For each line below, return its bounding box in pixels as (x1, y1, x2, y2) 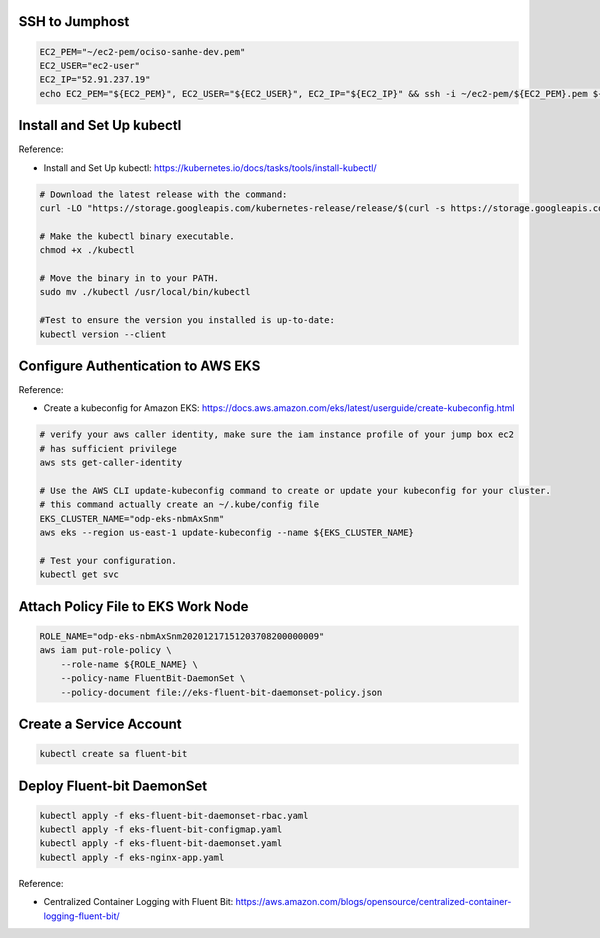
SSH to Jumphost (18, 13, 130, 30)
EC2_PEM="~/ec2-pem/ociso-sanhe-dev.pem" (39, 46, 246, 57)
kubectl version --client (39, 328, 167, 340)
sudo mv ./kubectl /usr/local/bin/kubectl (39, 286, 251, 298)
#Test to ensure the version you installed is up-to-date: (39, 315, 335, 326)
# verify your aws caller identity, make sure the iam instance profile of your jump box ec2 (39, 429, 515, 440)
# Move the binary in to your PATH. (39, 273, 220, 284)
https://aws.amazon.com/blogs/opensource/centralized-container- (235, 896, 512, 908)
